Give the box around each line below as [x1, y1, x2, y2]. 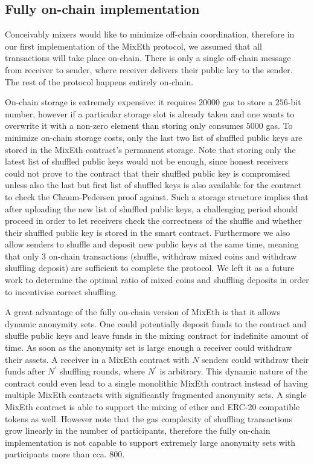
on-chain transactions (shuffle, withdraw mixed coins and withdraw [48, 249, 297, 262]
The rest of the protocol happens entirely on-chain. [5, 75, 194, 88]
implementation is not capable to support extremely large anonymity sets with [5, 436, 296, 448]
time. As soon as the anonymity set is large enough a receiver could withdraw [5, 341, 292, 354]
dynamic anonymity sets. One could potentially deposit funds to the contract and [5, 317, 307, 330]
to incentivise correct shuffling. [5, 285, 118, 298]
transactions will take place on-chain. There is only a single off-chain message [5, 51, 291, 64]
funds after [5, 365, 45, 377]
